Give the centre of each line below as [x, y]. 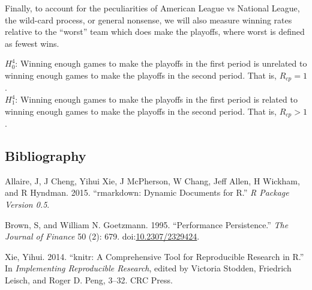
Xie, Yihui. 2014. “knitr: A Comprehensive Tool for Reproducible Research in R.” [154, 256]
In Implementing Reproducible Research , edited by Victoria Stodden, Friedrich [148, 268]
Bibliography [46, 156]
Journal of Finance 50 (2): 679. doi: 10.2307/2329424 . [102, 236]
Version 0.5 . [27, 204]
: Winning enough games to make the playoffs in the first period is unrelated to [161, 63]
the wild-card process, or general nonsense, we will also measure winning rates [148, 20]
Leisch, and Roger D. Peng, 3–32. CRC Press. [89, 280]
